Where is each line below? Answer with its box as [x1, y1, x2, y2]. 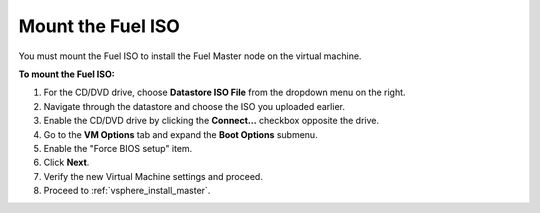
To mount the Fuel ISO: [18, 68, 115, 80]
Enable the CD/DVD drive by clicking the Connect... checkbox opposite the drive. [43, 115, 380, 127]
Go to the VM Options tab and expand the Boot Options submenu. [43, 128, 319, 140]
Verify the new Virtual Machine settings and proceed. [43, 170, 264, 182]
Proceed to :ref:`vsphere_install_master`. [43, 185, 211, 197]
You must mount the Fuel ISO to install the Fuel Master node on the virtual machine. [18, 50, 362, 62]
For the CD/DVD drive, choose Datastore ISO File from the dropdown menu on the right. [43, 86, 406, 99]
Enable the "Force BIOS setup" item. [43, 142, 193, 154]
